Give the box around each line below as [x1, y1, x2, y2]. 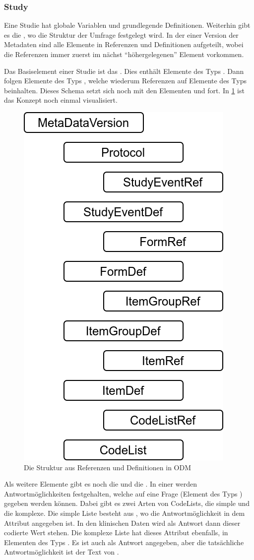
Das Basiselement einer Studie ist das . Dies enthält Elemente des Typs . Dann [4, 65, 244, 76]
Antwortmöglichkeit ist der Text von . [4, 547, 119, 557]
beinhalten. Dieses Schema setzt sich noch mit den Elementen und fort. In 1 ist [4, 85, 245, 95]
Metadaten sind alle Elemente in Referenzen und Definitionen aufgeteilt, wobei [4, 39, 244, 50]
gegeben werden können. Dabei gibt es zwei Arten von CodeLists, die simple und [4, 498, 250, 508]
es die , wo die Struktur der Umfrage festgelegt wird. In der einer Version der [4, 29, 239, 40]
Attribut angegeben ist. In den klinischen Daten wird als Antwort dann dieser [4, 517, 241, 528]
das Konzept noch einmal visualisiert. [4, 95, 118, 105]
